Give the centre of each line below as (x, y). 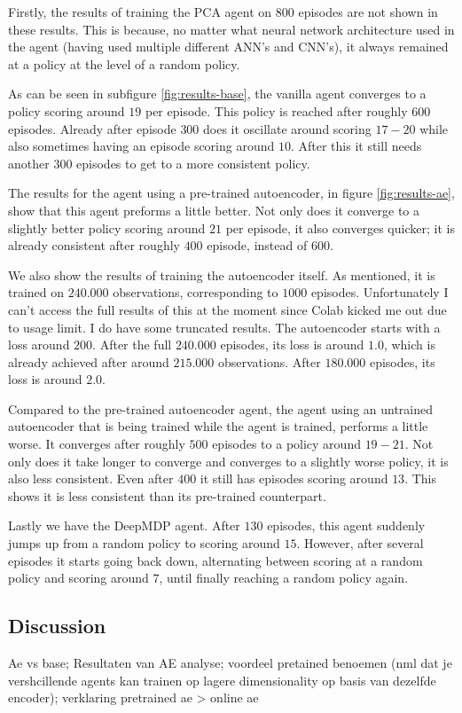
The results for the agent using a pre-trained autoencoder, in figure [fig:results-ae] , (231, 193)
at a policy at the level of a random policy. (124, 63)
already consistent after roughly (94, 245)
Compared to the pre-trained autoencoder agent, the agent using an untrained (221, 408)
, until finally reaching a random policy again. (284, 578)
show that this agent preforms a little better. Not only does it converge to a (214, 210)
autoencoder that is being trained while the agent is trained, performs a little (218, 426)
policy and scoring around (78, 578)
